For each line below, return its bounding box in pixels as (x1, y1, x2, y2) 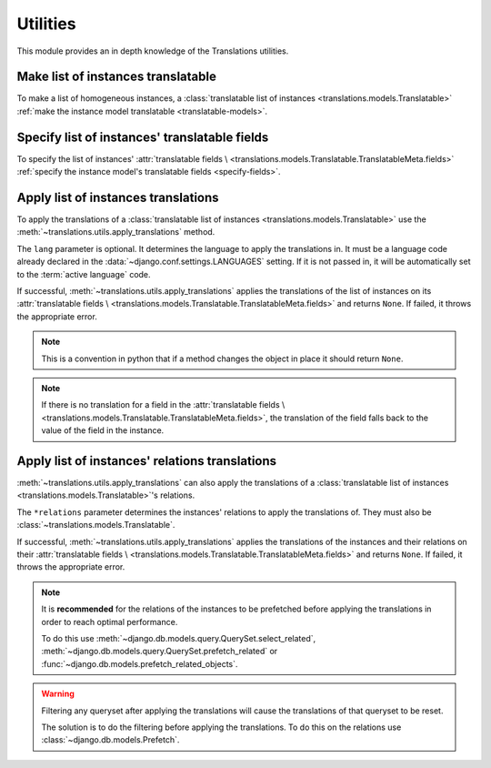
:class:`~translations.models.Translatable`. (16, 520, 175, 531)
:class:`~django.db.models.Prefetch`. (41, 734, 180, 745)
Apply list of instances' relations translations (16, 453, 277, 469)
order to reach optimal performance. (41, 616, 178, 627)
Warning (41, 688, 75, 700)
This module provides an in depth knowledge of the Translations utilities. (16, 45, 289, 56)
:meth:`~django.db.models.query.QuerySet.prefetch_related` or (41, 646, 278, 657)
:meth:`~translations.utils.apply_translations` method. (16, 227, 215, 237)
